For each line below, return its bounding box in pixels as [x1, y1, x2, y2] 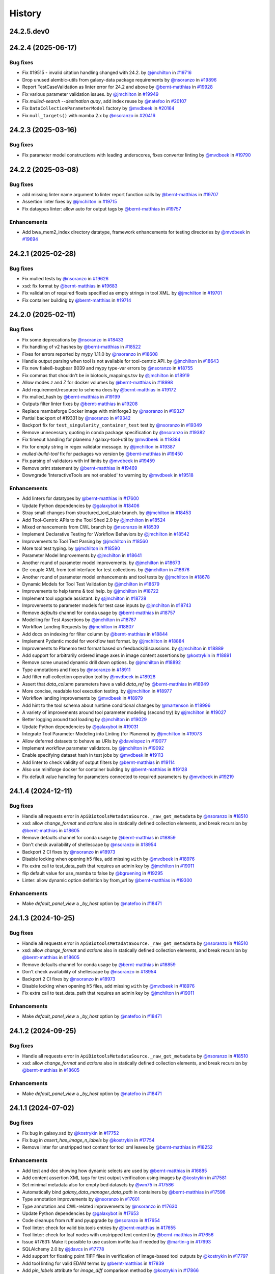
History [9, 8, 42, 19]
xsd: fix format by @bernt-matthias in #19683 [22, 283, 118, 289]
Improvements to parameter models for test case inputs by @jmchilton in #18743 [22, 602, 191, 608]
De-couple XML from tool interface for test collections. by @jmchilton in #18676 [22, 567, 190, 573]
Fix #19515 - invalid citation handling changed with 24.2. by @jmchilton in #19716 [22, 69, 192, 76]
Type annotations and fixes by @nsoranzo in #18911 [22, 667, 131, 673]
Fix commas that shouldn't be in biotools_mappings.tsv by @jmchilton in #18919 [22, 372, 190, 378]
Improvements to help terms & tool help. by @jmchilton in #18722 [22, 588, 159, 594]
